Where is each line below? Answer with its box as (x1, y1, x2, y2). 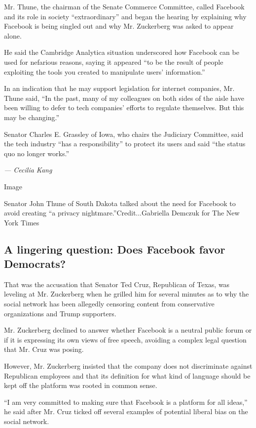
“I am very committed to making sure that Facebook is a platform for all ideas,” (4, 396, 248, 407)
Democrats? (4, 256, 66, 271)
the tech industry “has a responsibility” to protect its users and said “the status (4, 138, 246, 149)
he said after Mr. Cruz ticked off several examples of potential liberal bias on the (4, 406, 248, 417)
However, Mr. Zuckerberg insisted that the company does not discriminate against (4, 361, 253, 371)
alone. (4, 30, 22, 41)
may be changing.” (4, 112, 59, 122)
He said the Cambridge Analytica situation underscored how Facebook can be (4, 47, 239, 57)
